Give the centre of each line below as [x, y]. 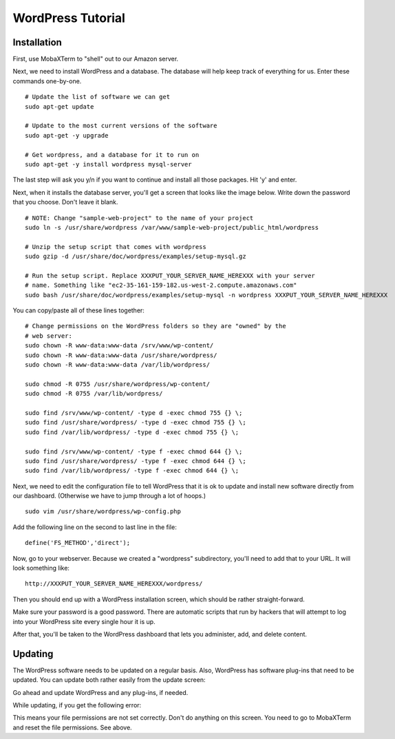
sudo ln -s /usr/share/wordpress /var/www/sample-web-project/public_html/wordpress [172, 227]
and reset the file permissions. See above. [72, 727]
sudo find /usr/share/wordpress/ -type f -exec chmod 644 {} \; [136, 461]
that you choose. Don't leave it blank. [65, 202]
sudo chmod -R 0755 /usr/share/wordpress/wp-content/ [117, 384]
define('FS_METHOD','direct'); [78, 543]
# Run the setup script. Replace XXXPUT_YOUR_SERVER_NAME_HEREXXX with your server [170, 276]
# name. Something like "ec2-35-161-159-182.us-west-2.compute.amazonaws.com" [161, 285]
